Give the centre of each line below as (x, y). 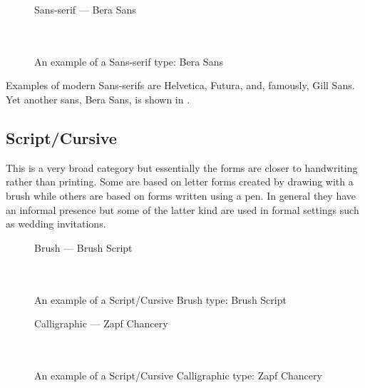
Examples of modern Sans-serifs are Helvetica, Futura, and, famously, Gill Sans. (180, 85)
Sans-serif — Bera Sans (85, 9)
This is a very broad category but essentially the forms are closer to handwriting (182, 167)
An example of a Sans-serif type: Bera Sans (129, 61)
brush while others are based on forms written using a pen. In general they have (181, 195)
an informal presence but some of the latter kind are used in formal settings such (182, 209)
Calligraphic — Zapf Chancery (101, 323)
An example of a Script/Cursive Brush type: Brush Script (160, 299)
